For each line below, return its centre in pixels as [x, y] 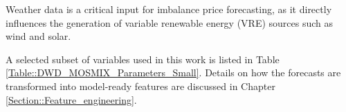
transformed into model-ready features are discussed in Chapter [140, 86]
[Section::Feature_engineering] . [71, 99]
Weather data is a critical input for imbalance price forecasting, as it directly [169, 9]
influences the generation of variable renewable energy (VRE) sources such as [170, 22]
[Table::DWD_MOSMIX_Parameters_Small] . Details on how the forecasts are [173, 72]
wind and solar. [38, 36]
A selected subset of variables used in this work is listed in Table [143, 59]
